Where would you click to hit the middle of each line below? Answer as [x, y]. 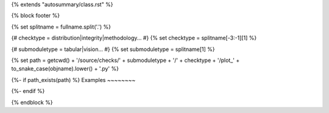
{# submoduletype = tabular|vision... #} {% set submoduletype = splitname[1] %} [113, 49]
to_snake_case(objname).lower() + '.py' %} [65, 69]
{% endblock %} [32, 102]
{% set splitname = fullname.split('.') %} [61, 27]
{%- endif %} [28, 91]
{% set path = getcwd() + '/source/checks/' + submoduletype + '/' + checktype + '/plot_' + [126, 60]
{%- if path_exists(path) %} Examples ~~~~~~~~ [73, 80]
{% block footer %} [36, 16]
